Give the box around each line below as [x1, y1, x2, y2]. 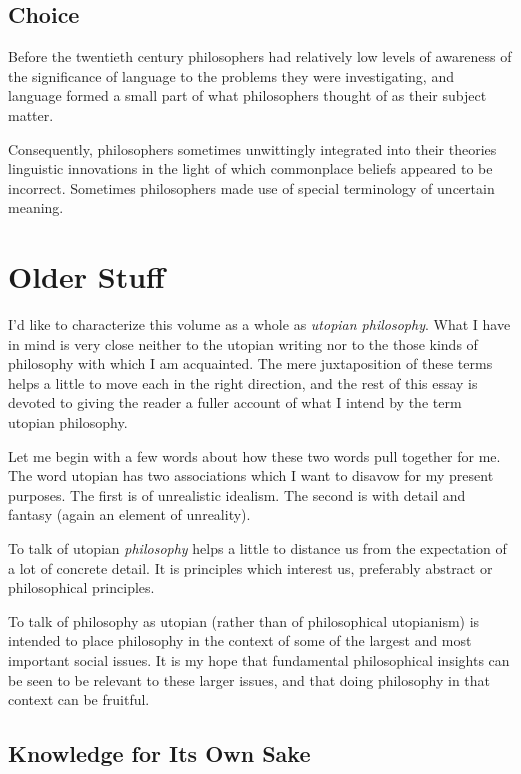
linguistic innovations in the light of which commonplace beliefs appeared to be [8, 158, 493, 179]
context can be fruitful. [8, 689, 150, 710]
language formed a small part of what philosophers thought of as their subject [8, 85, 487, 106]
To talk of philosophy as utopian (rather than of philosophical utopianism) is [8, 610, 480, 631]
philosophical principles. [8, 577, 155, 598]
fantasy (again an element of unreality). [8, 504, 251, 525]
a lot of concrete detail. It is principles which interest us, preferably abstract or [8, 557, 493, 578]
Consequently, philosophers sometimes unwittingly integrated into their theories [8, 138, 497, 159]
